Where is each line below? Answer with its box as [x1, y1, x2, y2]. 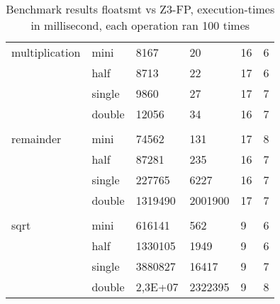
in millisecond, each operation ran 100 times [30, 17, 250, 33]
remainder [11, 130, 62, 147]
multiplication [11, 44, 81, 60]
